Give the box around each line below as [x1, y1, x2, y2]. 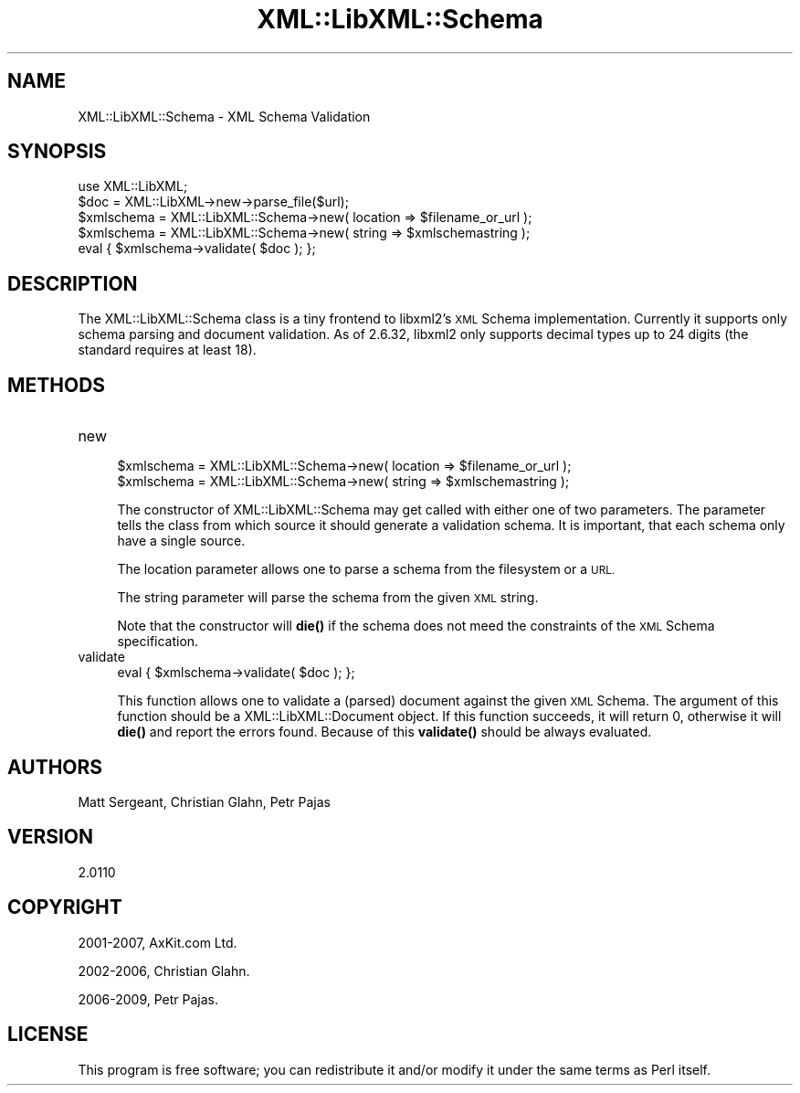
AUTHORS [7, 755, 103, 779]
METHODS [7, 373, 106, 397]
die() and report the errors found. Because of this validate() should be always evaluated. [117, 724, 652, 740]
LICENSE [7, 1023, 89, 1046]
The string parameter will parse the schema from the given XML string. [117, 589, 539, 606]
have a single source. [117, 533, 246, 549]
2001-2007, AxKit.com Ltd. [78, 934, 237, 950]
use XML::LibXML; [78, 178, 188, 195]
